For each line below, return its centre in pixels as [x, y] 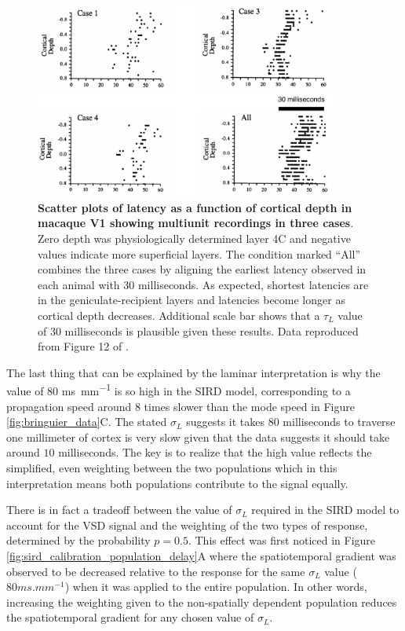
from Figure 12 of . [83, 346]
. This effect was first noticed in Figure [282, 540]
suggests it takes [225, 422]
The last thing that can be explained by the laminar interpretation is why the [193, 372]
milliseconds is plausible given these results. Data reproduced [212, 330]
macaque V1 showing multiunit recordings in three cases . [196, 223]
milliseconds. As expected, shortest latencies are [253, 284]
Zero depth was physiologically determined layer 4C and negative [194, 238]
